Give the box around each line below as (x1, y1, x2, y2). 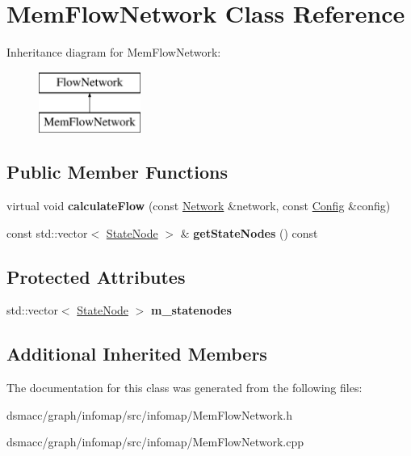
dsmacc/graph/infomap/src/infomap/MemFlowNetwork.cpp (6, 433, 304, 450)
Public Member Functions (6, 159, 228, 184)
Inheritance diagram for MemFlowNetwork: (6, 44, 221, 61)
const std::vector (6, 224, 88, 241)
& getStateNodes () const (180, 224, 318, 241)
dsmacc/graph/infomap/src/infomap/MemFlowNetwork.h (6, 406, 292, 423)
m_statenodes (151, 302, 232, 319)
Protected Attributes (6, 264, 186, 289)
